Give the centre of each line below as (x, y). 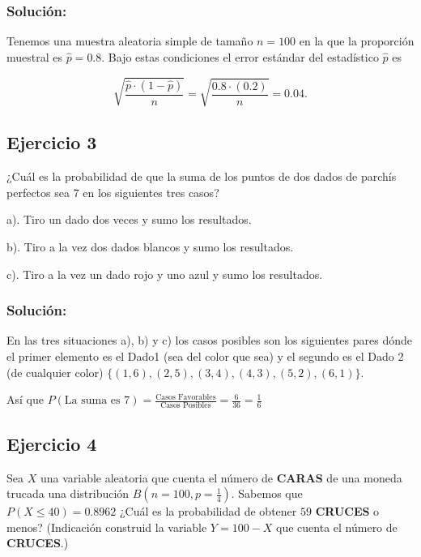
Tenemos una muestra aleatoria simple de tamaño (130, 41)
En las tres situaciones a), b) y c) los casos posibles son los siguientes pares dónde (210, 340)
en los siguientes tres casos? (151, 192)
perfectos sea (38, 192)
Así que (25, 399)
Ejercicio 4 (52, 443)
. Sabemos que (267, 493)
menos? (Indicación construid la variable (107, 527)
